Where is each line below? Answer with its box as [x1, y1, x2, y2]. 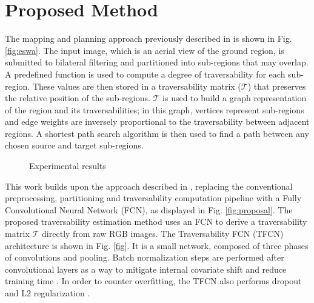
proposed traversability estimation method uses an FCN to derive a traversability [5, 215, 307, 228]
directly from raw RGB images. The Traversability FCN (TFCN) [42, 227, 284, 240]
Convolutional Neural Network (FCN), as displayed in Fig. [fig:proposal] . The [5, 203, 293, 216]
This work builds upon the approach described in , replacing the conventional [5, 179, 293, 192]
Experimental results [29, 159, 106, 172]
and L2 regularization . [5, 287, 90, 299]
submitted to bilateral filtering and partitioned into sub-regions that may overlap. [5, 56, 309, 68]
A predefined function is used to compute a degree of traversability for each [5, 67, 286, 80]
